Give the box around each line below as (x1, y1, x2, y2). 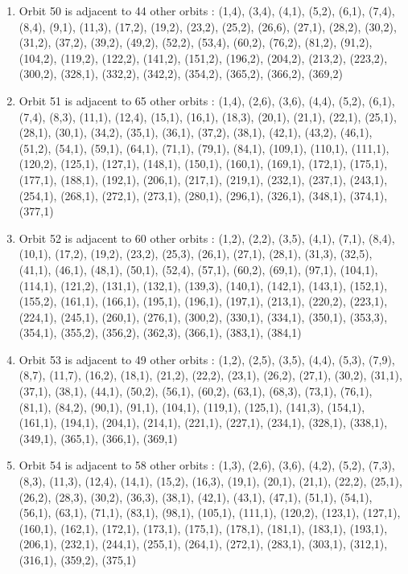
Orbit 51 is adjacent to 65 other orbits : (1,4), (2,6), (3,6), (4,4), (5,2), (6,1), (19, 92, 395, 109)
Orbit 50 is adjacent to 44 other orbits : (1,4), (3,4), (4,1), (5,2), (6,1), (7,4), (19, 2, 395, 18)
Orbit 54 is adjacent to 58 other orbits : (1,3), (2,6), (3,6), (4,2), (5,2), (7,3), (19, 457, 395, 474)
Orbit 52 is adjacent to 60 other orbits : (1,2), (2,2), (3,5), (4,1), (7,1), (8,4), (19, 229, 395, 246)
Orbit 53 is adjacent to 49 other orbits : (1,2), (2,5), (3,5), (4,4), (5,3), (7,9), (19, 351, 395, 367)
